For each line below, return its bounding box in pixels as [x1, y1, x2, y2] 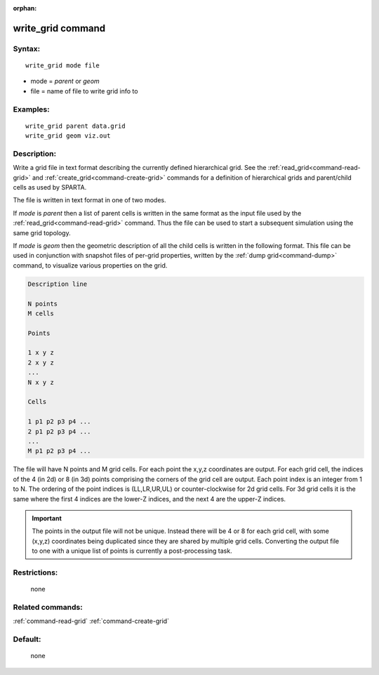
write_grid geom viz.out [25, 132, 111, 140]
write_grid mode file [25, 61, 100, 70]
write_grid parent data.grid [25, 122, 126, 130]
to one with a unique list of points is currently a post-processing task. [32, 546, 232, 555]
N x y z [27, 378, 54, 386]
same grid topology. [13, 228, 71, 237]
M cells [27, 309, 54, 317]
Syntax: [13, 44, 41, 53]
